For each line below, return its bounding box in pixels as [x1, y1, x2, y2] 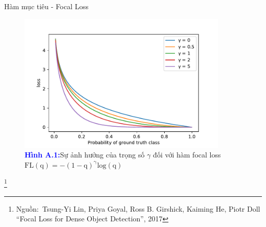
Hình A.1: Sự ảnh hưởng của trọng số [25, 149, 145, 160]
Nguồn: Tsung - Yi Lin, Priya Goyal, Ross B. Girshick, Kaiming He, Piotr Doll [16, 203, 260, 214]
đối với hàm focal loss [153, 149, 221, 160]
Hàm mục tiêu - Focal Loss [4, 1, 89, 11]
